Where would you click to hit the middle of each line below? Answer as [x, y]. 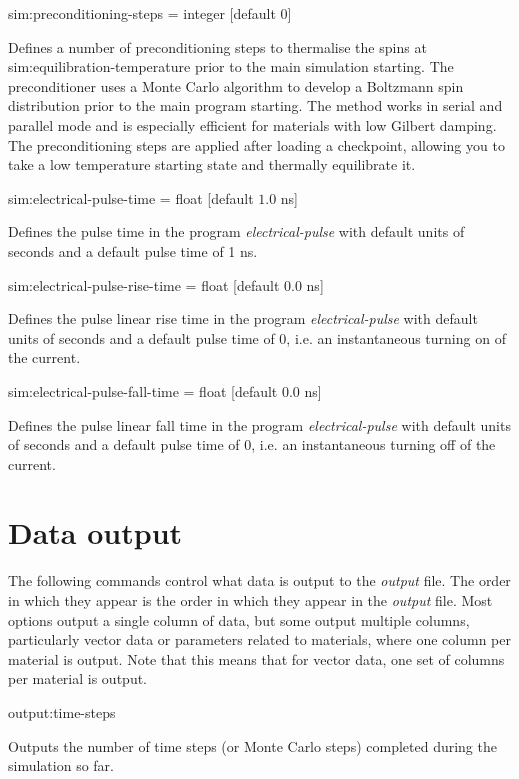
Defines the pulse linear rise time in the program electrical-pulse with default [243, 318]
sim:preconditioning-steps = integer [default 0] [150, 13]
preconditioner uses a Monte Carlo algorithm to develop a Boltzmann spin [236, 85]
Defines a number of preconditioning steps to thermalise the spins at [217, 46]
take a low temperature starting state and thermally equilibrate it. [212, 164]
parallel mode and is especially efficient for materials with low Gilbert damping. [252, 124]
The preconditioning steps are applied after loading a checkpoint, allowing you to [256, 144]
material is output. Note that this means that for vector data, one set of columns [256, 658]
